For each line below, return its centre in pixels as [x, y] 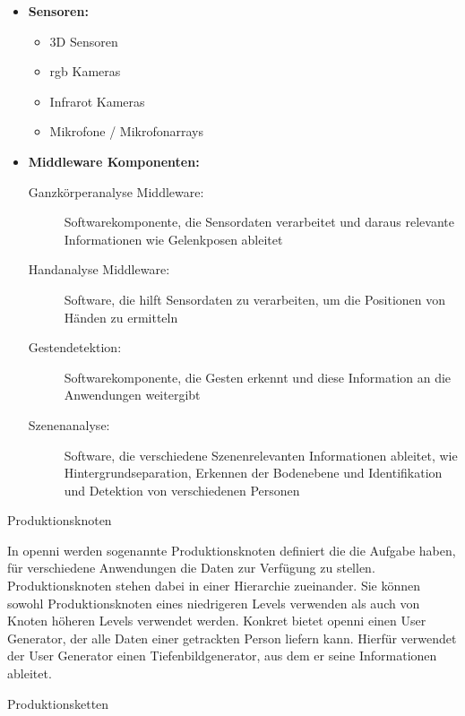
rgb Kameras [85, 71]
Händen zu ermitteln [121, 317]
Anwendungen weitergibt [132, 395]
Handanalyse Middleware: [99, 269]
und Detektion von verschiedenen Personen [182, 490]
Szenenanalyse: [69, 424]
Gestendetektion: [75, 347]
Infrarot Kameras [97, 101]
